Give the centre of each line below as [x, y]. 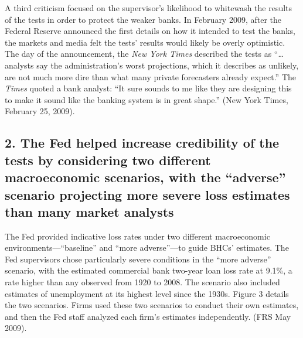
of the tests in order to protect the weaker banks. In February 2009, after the [143, 19]
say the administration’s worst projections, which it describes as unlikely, [168, 65]
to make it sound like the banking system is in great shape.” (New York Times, [147, 99]
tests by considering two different [108, 160]
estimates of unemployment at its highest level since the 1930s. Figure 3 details [147, 293]
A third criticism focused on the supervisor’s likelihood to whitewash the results [149, 8]
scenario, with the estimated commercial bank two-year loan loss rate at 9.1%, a [149, 270]
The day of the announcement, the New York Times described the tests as [138, 54]
